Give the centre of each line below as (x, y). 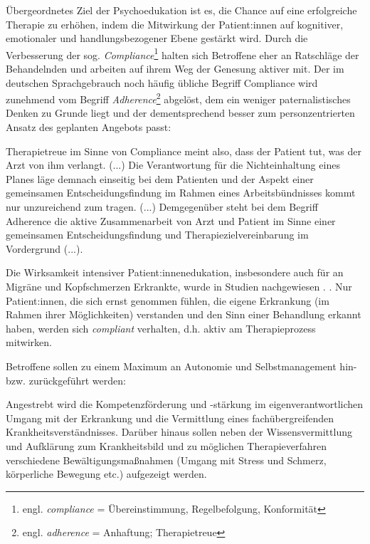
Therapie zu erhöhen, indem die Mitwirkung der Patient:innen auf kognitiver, (175, 24)
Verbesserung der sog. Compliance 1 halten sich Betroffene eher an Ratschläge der (183, 53)
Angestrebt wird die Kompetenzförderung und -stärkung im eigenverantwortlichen (185, 404)
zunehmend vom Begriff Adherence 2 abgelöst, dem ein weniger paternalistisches (178, 98)
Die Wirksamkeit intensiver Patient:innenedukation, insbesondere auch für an (175, 272)
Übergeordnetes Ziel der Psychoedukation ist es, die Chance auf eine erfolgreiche (181, 10)
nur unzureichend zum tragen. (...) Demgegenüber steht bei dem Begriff (162, 207)
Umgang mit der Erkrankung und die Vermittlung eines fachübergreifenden (170, 418)
